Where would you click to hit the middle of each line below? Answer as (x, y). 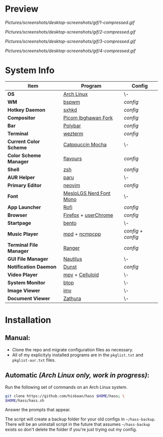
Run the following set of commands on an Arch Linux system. (66, 387)
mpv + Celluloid (81, 274)
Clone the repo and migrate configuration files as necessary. (73, 349)
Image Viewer (24, 291)
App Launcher (24, 207)
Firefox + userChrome (88, 215)
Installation (28, 320)
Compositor (21, 118)
